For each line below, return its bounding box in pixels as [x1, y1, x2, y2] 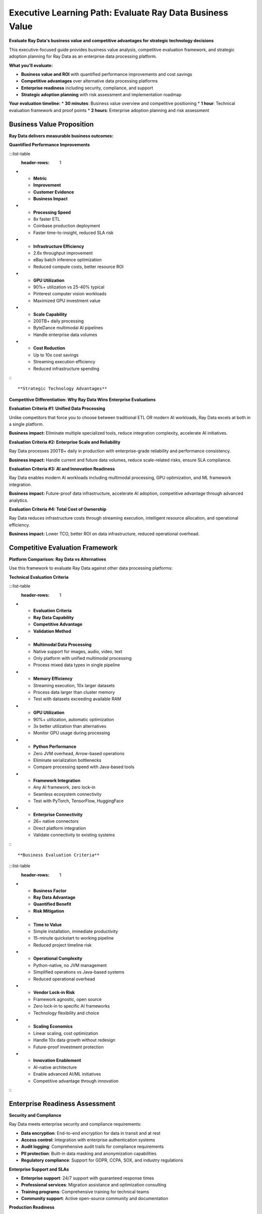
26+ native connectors [33, 818, 79, 824]
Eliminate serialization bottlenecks [33, 757, 101, 763]
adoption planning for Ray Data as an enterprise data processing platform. [9, 53, 157, 59]
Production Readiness [9, 1204, 55, 1210]
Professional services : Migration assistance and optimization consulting [21, 1182, 167, 1188]
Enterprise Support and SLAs [9, 1166, 69, 1172]
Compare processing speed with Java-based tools [33, 764, 134, 770]
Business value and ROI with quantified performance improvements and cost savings [21, 71, 193, 77]
